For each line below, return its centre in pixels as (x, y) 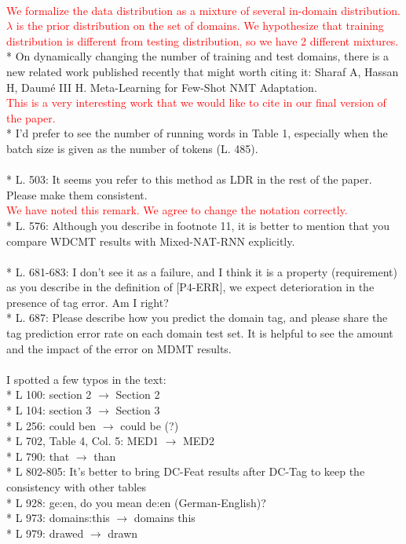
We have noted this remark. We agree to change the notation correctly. (177, 210)
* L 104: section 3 (49, 410)
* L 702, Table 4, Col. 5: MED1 (82, 441)
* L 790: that (38, 456)
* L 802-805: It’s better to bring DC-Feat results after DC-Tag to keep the (186, 471)
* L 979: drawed (45, 533)
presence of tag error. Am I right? (88, 302)
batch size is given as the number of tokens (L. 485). (132, 148)
